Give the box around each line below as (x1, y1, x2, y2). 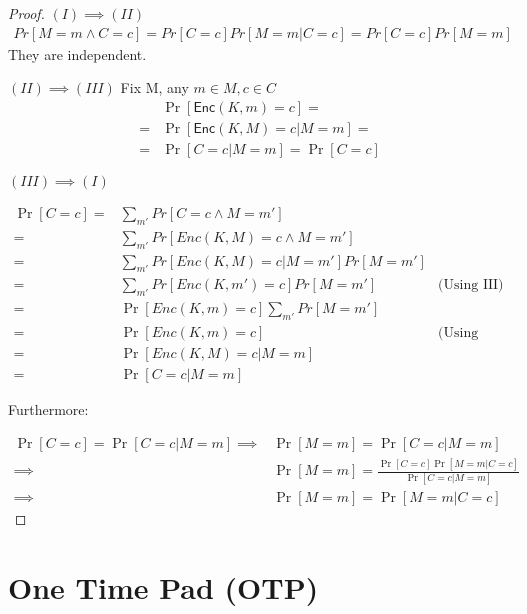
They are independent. (8, 43, 147, 64)
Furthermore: (8, 399, 89, 420)
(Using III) (438, 278, 504, 293)
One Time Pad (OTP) (8, 567, 319, 608)
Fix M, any (120, 77, 189, 98)
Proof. (8, 3, 45, 23)
